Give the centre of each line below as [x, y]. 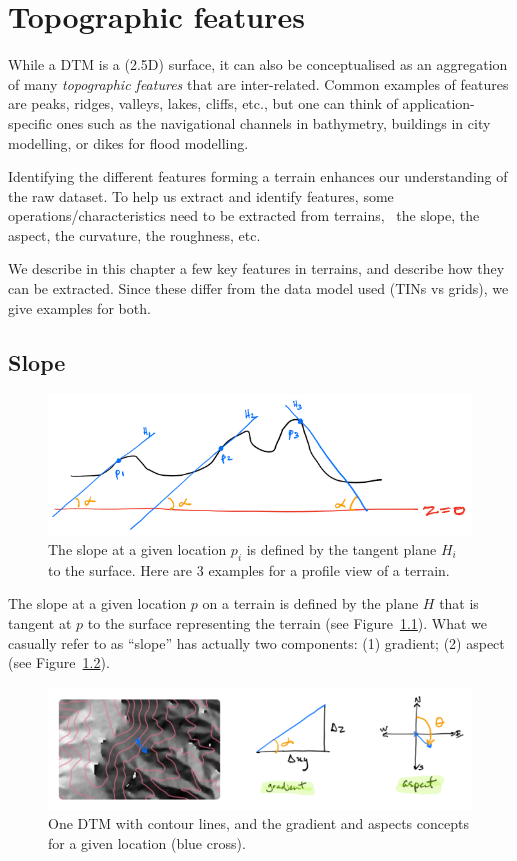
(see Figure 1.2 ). [59, 662]
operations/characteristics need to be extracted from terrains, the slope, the [244, 215]
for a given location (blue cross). [147, 842]
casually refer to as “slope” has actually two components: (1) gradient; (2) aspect [256, 642]
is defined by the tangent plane [341, 548]
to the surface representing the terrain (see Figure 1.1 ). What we [287, 622]
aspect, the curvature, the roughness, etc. [134, 234]
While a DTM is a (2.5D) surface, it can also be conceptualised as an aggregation [258, 64]
